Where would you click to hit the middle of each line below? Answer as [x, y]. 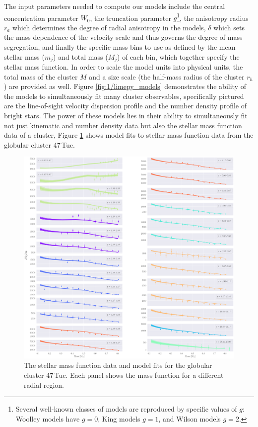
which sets [229, 27]
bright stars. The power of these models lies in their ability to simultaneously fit [126, 116]
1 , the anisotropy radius [213, 17]
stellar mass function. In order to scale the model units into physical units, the [124, 67]
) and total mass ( [81, 56]
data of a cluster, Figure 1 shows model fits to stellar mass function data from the [129, 135]
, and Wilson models [190, 418]
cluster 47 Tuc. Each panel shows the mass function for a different [124, 375]
